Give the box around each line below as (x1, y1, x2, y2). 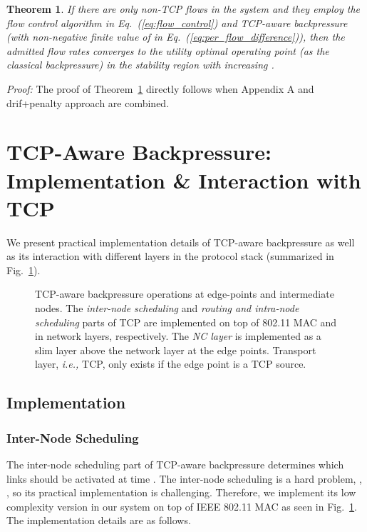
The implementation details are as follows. (6, 513, 191, 528)
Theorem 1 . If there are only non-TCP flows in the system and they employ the (6, 1, 361, 16)
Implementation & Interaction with (6, 165, 361, 194)
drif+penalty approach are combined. (6, 95, 170, 110)
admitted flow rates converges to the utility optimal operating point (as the (6, 43, 329, 58)
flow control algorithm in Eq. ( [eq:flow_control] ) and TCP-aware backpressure (6, 15, 348, 30)
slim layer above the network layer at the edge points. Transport (35, 342, 316, 357)
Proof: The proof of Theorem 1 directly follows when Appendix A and (6, 81, 314, 96)
